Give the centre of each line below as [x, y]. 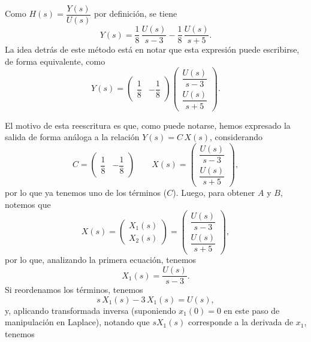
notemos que [28, 204]
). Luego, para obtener [214, 192]
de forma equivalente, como [55, 61]
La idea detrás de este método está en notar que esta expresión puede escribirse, [152, 49]
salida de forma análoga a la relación [72, 137]
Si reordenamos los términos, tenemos [74, 290]
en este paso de [252, 310]
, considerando [236, 137]
